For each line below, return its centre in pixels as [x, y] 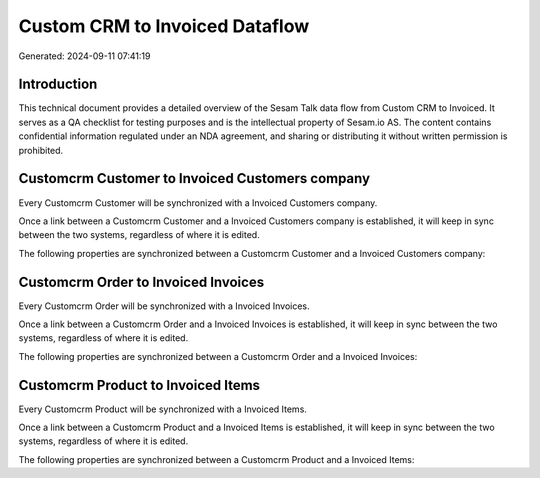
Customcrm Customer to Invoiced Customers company [194, 178]
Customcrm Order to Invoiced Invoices [141, 281]
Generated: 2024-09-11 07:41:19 [84, 56]
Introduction [58, 84]
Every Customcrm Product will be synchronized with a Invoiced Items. [162, 409]
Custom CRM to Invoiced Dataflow [164, 26]
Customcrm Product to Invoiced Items [139, 385]
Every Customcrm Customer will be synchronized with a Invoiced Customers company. [198, 202]
